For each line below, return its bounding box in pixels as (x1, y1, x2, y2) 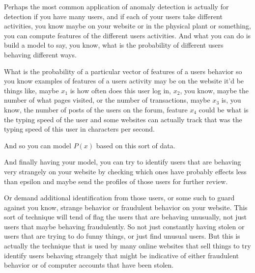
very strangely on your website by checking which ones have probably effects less (4, 166, 247, 176)
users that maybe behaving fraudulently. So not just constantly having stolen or (4, 221, 245, 231)
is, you (221, 95, 241, 105)
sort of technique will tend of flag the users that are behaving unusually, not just (4, 212, 247, 222)
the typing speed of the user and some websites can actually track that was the (4, 114, 242, 124)
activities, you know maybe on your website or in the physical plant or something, (4, 21, 251, 31)
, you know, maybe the (180, 85, 249, 95)
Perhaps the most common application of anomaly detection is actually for (4, 1, 229, 11)
